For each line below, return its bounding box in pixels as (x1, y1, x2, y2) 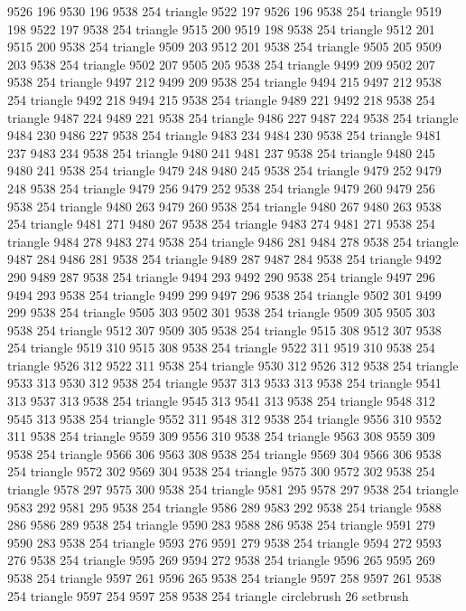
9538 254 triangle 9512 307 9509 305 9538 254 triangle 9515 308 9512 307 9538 (7, 320, 442, 339)
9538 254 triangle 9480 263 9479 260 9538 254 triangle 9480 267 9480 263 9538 (7, 196, 442, 215)
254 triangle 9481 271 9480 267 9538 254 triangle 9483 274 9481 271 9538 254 (7, 214, 435, 233)
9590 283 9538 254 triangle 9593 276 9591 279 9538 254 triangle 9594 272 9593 (7, 532, 442, 551)
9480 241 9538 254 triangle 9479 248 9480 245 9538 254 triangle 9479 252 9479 (7, 161, 442, 180)
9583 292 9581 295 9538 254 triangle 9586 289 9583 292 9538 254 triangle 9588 (7, 497, 442, 516)
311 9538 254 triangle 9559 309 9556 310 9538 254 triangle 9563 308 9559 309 (7, 427, 435, 446)
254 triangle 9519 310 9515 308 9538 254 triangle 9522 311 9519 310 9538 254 (7, 338, 435, 357)
